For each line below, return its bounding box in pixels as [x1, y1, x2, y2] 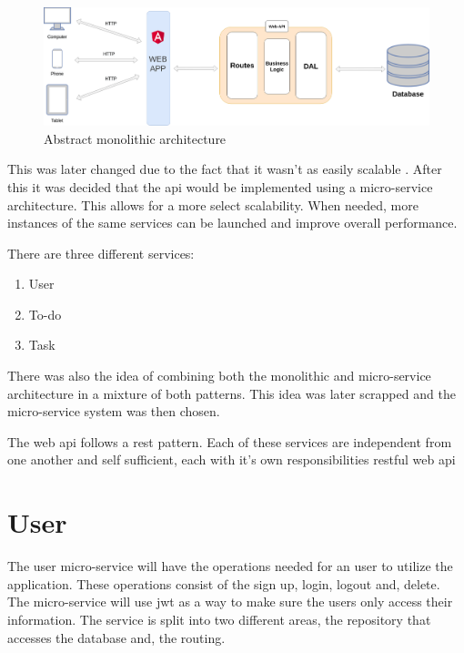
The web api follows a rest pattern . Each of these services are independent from [7, 432, 452, 451]
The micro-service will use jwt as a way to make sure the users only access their [7, 592, 453, 611]
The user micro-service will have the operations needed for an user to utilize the [7, 556, 453, 576]
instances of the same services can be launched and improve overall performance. [7, 213, 458, 232]
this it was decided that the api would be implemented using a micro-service [7, 177, 433, 196]
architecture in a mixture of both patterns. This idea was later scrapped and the [7, 383, 456, 403]
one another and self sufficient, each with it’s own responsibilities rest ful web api [7, 450, 456, 469]
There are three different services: [7, 243, 195, 262]
